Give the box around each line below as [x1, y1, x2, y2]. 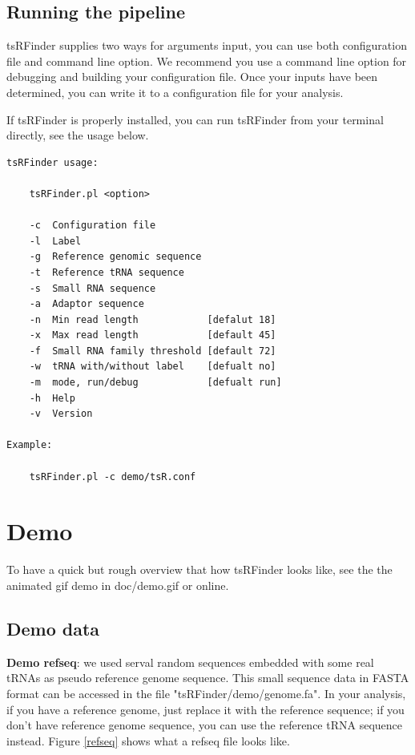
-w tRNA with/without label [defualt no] [29, 361, 276, 373]
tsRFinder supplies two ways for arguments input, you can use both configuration [6, 37, 407, 54]
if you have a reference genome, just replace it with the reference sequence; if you [6, 700, 405, 717]
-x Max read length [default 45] [29, 329, 276, 341]
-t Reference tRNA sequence [29, 266, 184, 278]
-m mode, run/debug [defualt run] [29, 377, 282, 389]
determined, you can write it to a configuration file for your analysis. [6, 83, 344, 100]
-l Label [29, 235, 82, 247]
